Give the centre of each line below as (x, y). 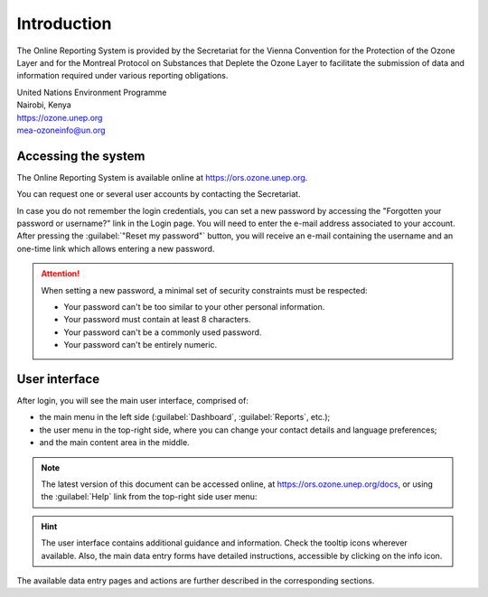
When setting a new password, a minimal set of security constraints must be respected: (204, 290)
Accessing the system (81, 156)
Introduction (64, 23)
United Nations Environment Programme (92, 92)
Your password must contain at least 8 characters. (158, 320)
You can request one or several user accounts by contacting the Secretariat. (159, 194)
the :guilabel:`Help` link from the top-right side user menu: (149, 497)
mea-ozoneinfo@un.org (61, 130)
